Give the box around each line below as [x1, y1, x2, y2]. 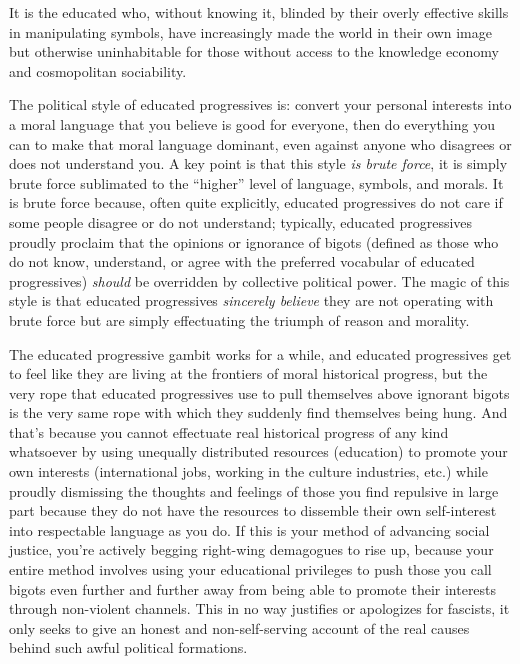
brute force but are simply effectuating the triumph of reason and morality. [9, 309, 470, 330]
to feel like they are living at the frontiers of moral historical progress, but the [9, 363, 488, 384]
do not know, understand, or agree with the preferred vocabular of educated [9, 251, 475, 272]
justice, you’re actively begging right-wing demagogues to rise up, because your [9, 539, 494, 560]
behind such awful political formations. [9, 637, 248, 658]
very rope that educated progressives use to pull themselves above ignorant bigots [9, 382, 510, 403]
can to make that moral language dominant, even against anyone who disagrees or [9, 133, 512, 154]
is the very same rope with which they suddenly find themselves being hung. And [9, 402, 508, 423]
